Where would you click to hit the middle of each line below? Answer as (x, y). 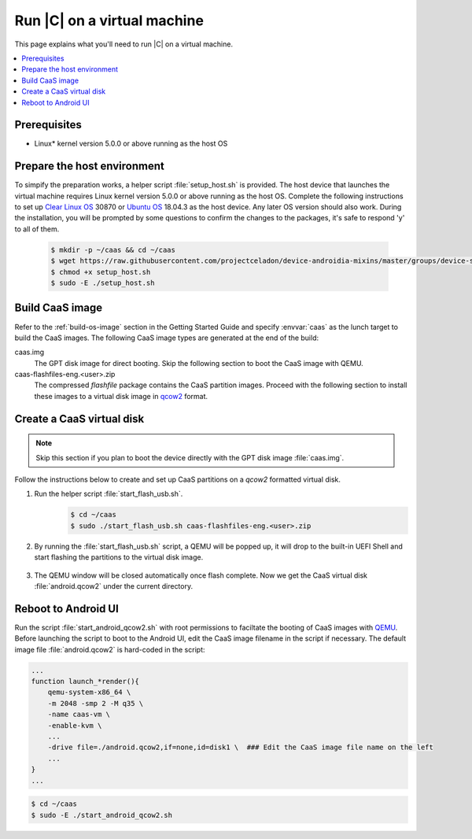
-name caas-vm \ (79, 715)
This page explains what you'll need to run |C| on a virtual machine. (124, 44)
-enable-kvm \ (75, 725)
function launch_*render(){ (85, 682)
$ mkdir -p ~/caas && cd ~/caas (113, 249)
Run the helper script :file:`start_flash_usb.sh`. (109, 494)
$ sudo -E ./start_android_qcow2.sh (102, 815)
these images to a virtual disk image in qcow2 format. (121, 396)
